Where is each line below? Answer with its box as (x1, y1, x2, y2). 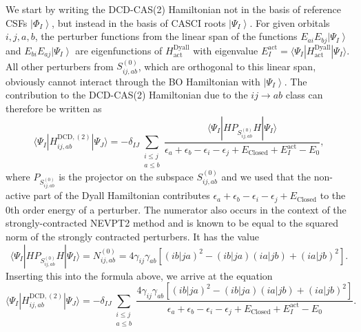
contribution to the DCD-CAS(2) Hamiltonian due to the (6, 87, 248, 102)
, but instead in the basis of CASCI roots (52, 15, 226, 30)
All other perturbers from (6, 59, 114, 73)
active (6, 188, 30, 203)
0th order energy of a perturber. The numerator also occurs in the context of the (6, 202, 347, 216)
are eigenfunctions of (75, 43, 163, 57)
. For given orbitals (249, 15, 330, 30)
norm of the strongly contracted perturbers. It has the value (6, 229, 259, 244)
